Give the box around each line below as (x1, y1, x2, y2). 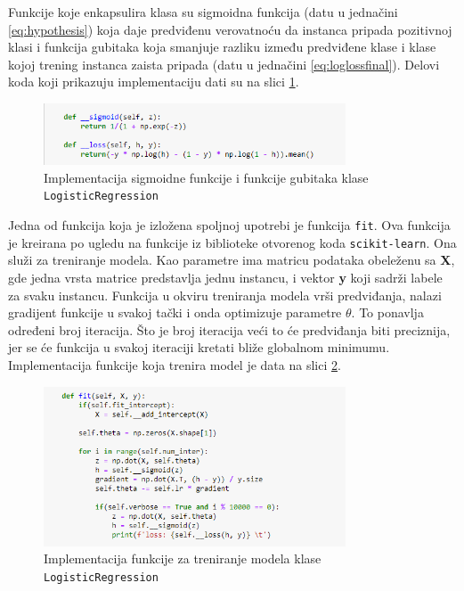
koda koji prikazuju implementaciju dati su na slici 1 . (8, 72, 299, 91)
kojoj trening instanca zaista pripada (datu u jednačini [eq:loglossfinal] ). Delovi (8, 54, 440, 73)
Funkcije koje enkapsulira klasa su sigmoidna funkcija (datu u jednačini (8, 3, 398, 21)
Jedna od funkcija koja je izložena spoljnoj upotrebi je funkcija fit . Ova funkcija (8, 216, 451, 234)
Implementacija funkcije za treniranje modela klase (44, 549, 322, 568)
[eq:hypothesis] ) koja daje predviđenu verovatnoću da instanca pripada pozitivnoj (8, 20, 452, 38)
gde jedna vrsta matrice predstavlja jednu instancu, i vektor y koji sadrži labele (8, 268, 443, 287)
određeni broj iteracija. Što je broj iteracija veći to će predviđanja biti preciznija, (8, 320, 451, 339)
